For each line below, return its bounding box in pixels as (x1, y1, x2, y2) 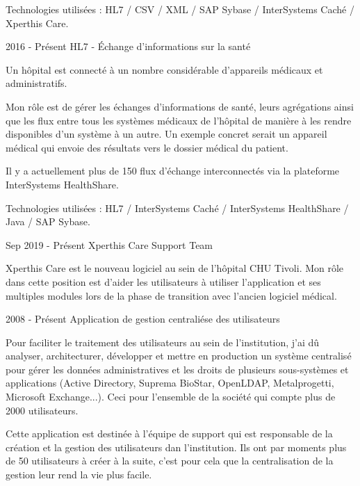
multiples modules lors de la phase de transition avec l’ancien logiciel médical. (6, 288, 337, 302)
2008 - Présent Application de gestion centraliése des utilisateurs (6, 311, 280, 326)
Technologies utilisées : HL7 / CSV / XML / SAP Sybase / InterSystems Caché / (6, 2, 354, 16)
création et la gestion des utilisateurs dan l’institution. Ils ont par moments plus (6, 439, 347, 454)
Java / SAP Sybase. (6, 214, 90, 229)
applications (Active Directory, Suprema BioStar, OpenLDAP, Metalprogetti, (6, 375, 334, 390)
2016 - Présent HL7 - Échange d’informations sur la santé (6, 39, 251, 54)
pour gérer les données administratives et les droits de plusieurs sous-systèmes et (6, 362, 349, 376)
